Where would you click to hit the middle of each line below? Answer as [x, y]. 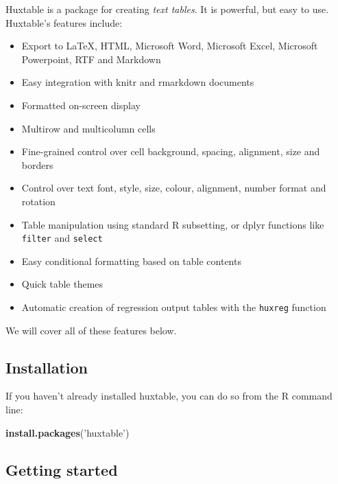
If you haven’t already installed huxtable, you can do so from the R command [169, 396]
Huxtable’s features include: [64, 22]
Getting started [62, 469]
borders [37, 164]
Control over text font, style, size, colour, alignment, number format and [174, 188]
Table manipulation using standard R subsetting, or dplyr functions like [173, 224]
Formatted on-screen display [81, 105]
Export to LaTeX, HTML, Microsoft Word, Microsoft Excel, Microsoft [170, 46]
